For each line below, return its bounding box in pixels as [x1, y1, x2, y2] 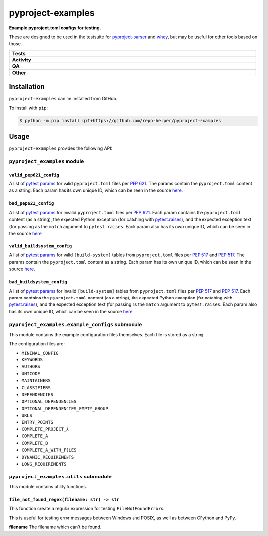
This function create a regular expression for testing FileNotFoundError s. [9, 506, 165, 512]
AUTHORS [21, 364, 41, 369]
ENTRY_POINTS [21, 419, 54, 425]
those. [9, 41, 22, 47]
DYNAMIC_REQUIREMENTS [21, 454, 74, 460]
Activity [12, 56, 32, 63]
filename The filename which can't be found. [9, 524, 102, 530]
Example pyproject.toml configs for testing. [9, 25, 101, 31]
